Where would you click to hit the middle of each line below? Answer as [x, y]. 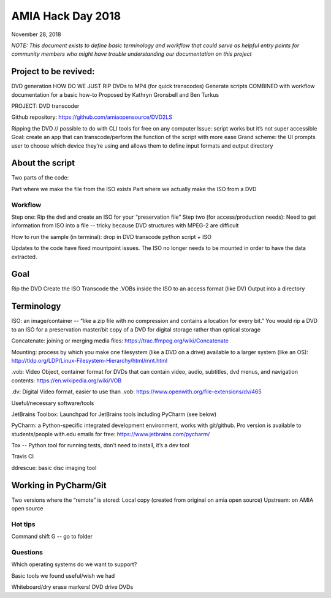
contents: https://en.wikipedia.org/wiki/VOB [67, 380]
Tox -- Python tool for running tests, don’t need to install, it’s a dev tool [100, 445]
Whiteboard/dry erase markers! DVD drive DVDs [72, 587]
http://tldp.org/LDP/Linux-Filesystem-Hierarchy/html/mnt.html [89, 360]
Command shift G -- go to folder [52, 537]
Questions [27, 553]
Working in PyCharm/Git [59, 485]
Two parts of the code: [40, 178]
